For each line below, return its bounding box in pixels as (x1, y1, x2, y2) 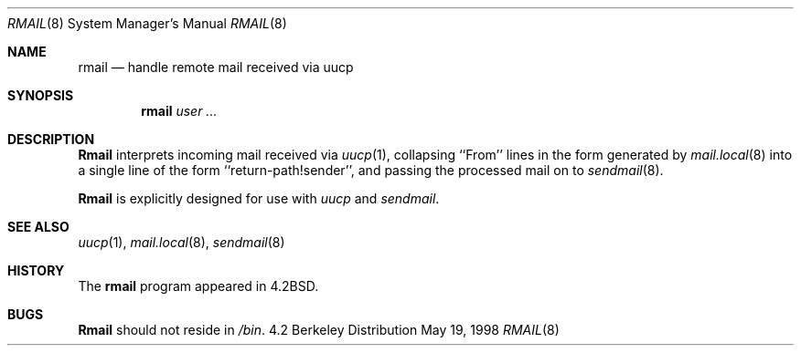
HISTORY (7, 263, 65, 278)
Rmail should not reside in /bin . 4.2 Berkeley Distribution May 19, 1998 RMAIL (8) (78, 322, 560, 337)
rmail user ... (141, 103, 218, 119)
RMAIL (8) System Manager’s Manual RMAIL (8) (7, 16, 287, 31)
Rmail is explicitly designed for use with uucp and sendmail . (78, 191, 440, 206)
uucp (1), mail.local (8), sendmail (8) (78, 234, 285, 250)
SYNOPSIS (7, 88, 74, 103)
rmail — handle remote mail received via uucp (78, 59, 354, 75)
